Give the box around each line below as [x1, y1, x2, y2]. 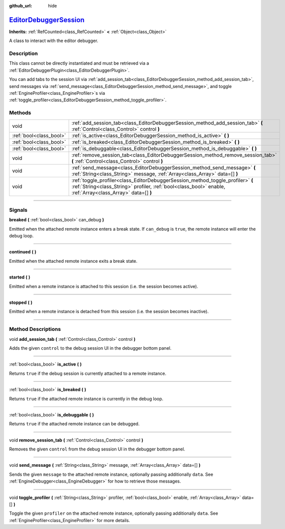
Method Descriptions [9, 326, 61, 333]
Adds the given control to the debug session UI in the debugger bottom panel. [9, 345, 172, 351]
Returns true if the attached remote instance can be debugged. [9, 421, 140, 427]
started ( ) [9, 274, 31, 280]
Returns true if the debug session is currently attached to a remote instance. [9, 370, 167, 376]
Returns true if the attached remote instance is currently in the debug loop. [9, 396, 164, 402]
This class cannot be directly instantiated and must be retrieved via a [9, 60, 149, 66]
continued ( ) [9, 249, 36, 255]
